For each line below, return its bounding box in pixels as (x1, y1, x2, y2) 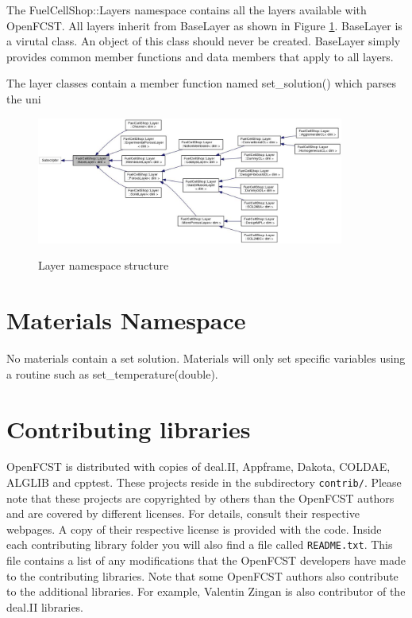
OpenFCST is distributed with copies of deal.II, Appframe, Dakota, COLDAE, (6, 458, 391, 475)
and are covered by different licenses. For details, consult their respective (6, 505, 360, 522)
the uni (6, 90, 41, 107)
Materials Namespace (6, 304, 246, 336)
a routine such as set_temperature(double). (6, 365, 218, 382)
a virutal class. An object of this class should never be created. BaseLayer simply (6, 33, 401, 49)
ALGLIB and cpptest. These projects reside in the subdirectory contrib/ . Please (6, 474, 402, 491)
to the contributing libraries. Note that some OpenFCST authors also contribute (6, 567, 399, 584)
